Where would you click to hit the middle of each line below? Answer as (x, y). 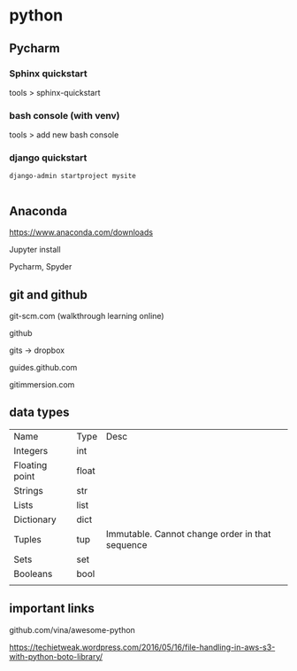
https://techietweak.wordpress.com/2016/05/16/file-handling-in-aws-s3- (142, 647)
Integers (31, 450)
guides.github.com (43, 368)
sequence (126, 544)
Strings (29, 490)
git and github (49, 295)
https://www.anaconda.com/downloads (81, 232)
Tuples (28, 539)
